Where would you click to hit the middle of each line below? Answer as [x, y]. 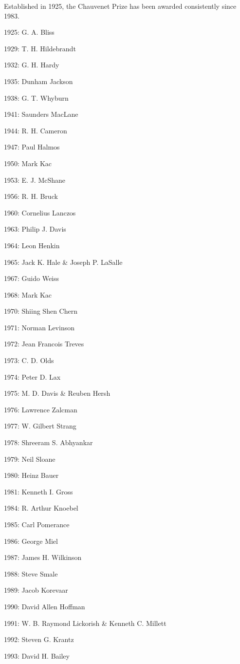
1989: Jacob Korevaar [36, 590]
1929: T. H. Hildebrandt [40, 48]
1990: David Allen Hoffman [45, 606]
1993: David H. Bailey [37, 655]
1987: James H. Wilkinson [43, 557]
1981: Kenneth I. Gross [38, 491]
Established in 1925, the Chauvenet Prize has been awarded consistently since [120, 6]
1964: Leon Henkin [32, 245]
